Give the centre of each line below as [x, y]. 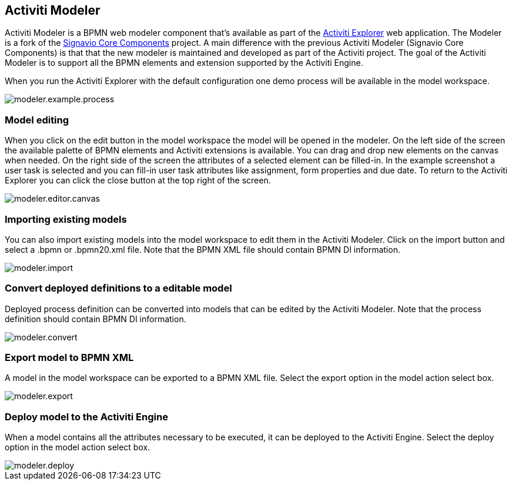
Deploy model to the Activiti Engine [86, 417]
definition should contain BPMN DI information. [96, 319]
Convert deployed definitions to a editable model [118, 288]
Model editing [37, 120]
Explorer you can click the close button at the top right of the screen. [138, 180]
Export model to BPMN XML [69, 358]
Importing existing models [66, 219]
